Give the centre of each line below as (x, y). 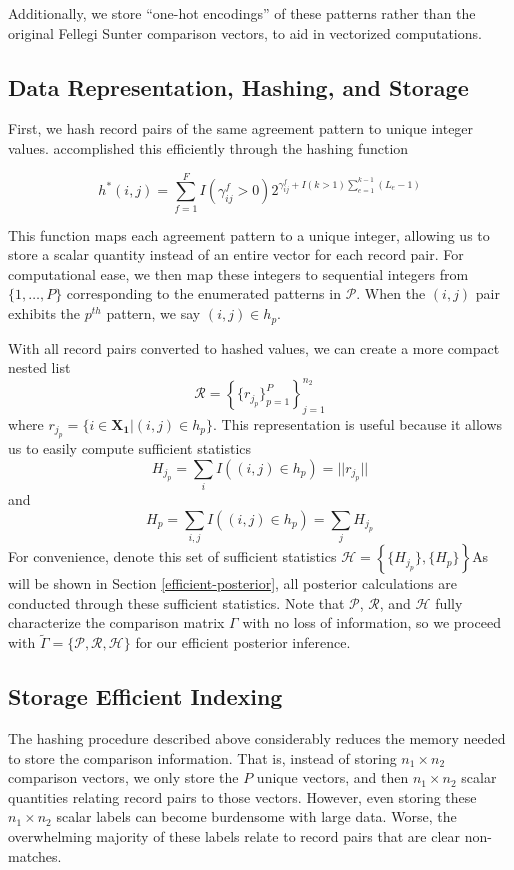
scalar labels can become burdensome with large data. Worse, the (256, 816)
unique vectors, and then (332, 777)
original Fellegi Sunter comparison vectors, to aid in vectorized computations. (245, 32)
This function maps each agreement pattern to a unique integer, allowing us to (249, 234)
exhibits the (44, 313)
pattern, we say (153, 313)
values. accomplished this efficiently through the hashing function (208, 147)
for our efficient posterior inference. (243, 642)
